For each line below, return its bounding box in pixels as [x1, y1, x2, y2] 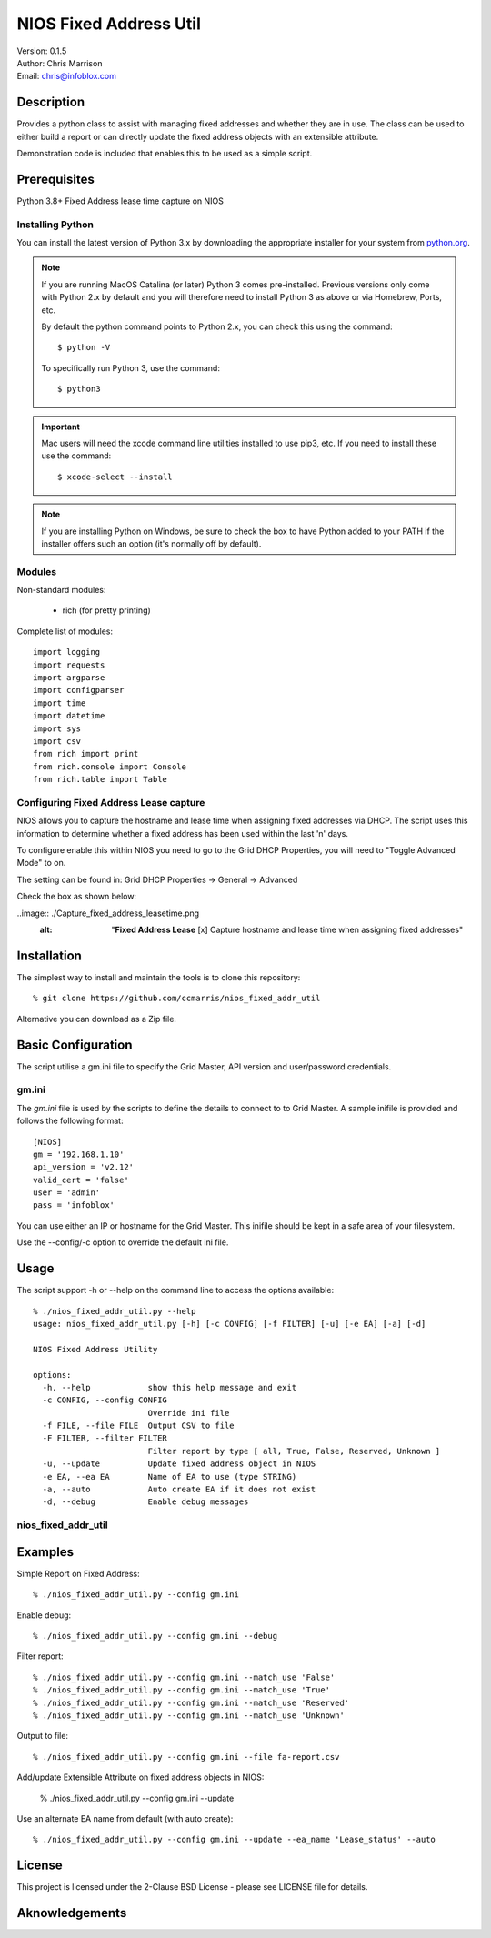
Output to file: [16, 1731, 68, 1742]
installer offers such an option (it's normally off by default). [41, 537, 262, 549]
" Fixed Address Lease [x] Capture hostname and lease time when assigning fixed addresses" [111, 924, 464, 936]
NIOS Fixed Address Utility [33, 1344, 158, 1354]
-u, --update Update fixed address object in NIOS [42, 1459, 316, 1469]
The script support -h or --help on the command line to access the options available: [16, 1285, 335, 1296]
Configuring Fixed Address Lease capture [16, 796, 205, 808]
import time [33, 698, 86, 708]
